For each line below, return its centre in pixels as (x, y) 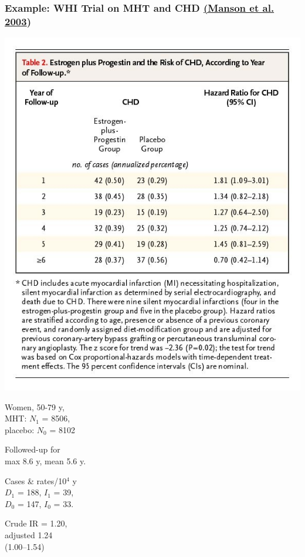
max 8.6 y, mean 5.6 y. (45, 461)
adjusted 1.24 (29, 535)
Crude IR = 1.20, (36, 523)
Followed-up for (33, 449)
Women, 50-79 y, (35, 406)
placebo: (20, 429)
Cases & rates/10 (36, 480)
